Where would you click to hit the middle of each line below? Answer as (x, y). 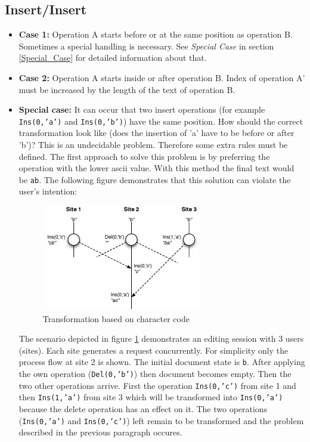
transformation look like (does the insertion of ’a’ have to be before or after (156, 133)
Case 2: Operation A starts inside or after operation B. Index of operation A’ (162, 77)
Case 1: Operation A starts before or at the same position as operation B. (156, 34)
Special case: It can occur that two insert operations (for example (142, 109)
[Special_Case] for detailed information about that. (113, 58)
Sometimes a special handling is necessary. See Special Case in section (146, 46)
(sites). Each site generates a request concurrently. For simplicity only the (154, 350)
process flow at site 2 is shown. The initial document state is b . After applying (162, 362)
